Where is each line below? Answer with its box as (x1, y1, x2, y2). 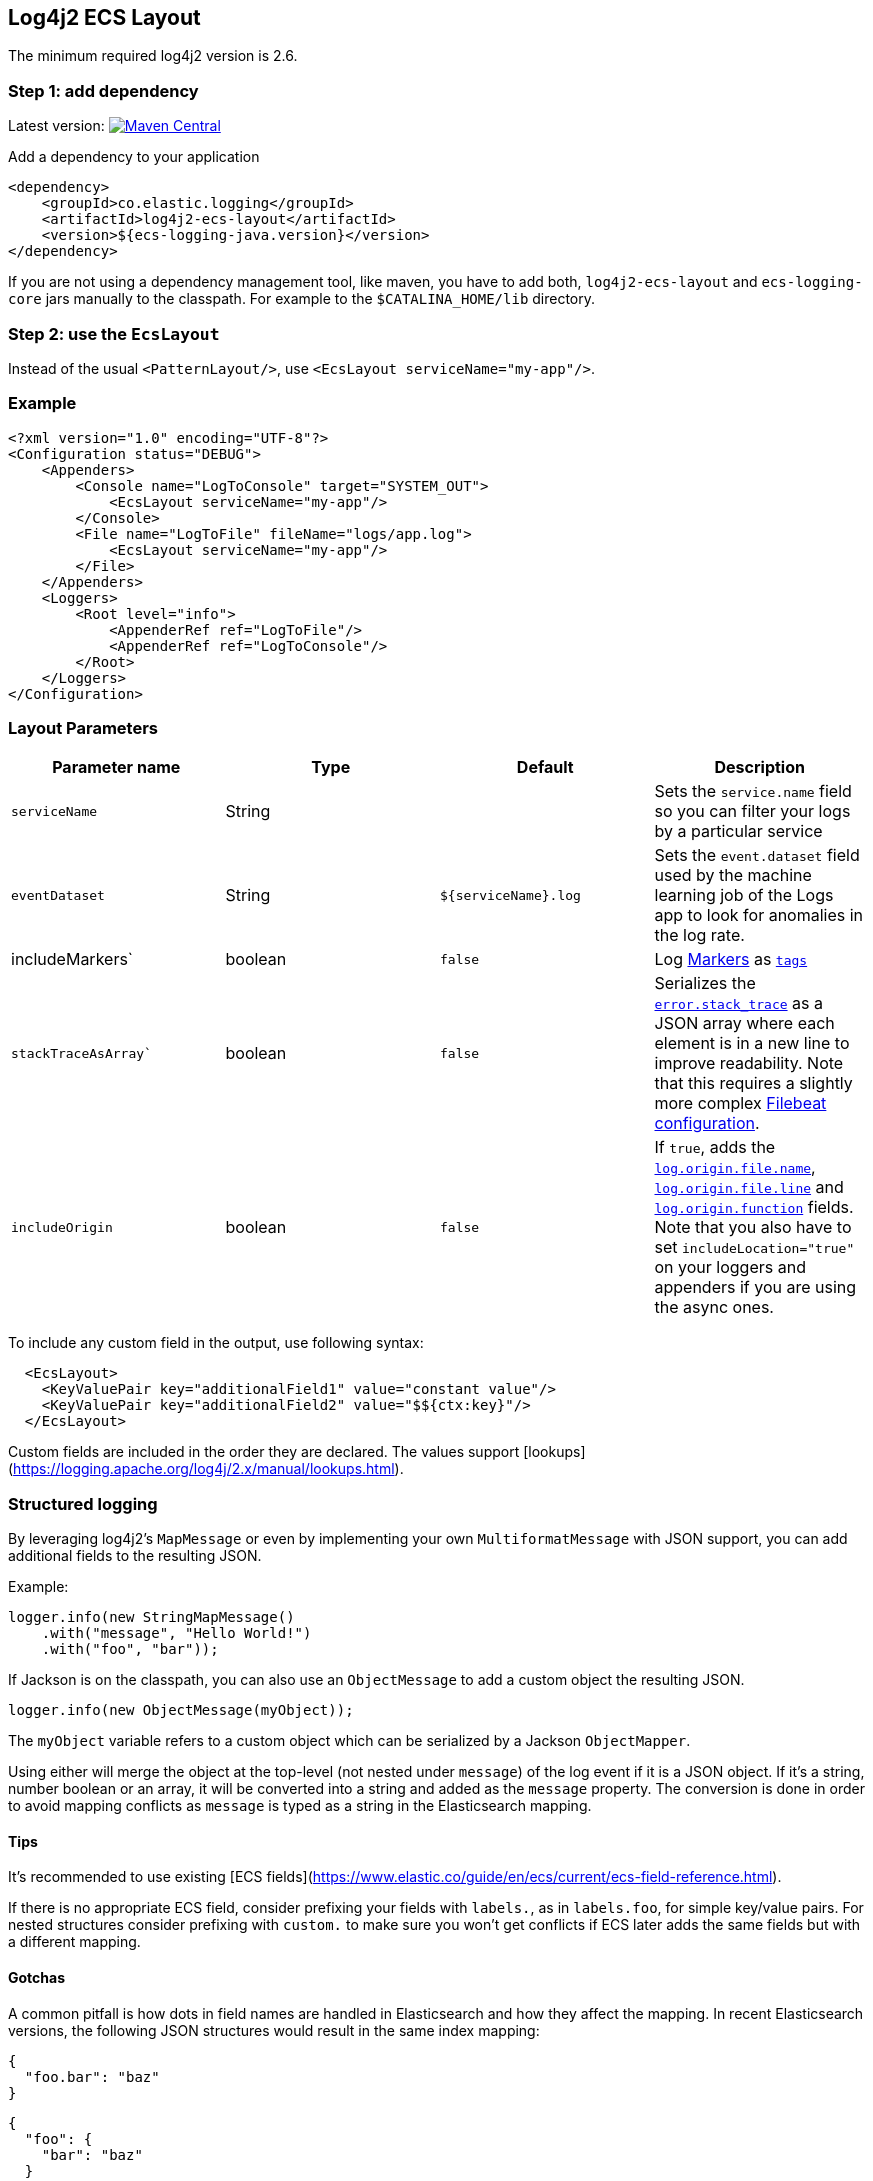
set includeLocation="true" (654, 1237, 855, 1258)
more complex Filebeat (654, 1093, 827, 1114)
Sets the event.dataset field (654, 845, 860, 866)
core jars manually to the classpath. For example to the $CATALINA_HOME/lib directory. (8, 290, 596, 308)
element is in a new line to (654, 1033, 850, 1054)
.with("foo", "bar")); (41, 1641, 219, 1658)
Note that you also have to (654, 1217, 852, 1238)
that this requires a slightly (654, 1073, 853, 1094)
